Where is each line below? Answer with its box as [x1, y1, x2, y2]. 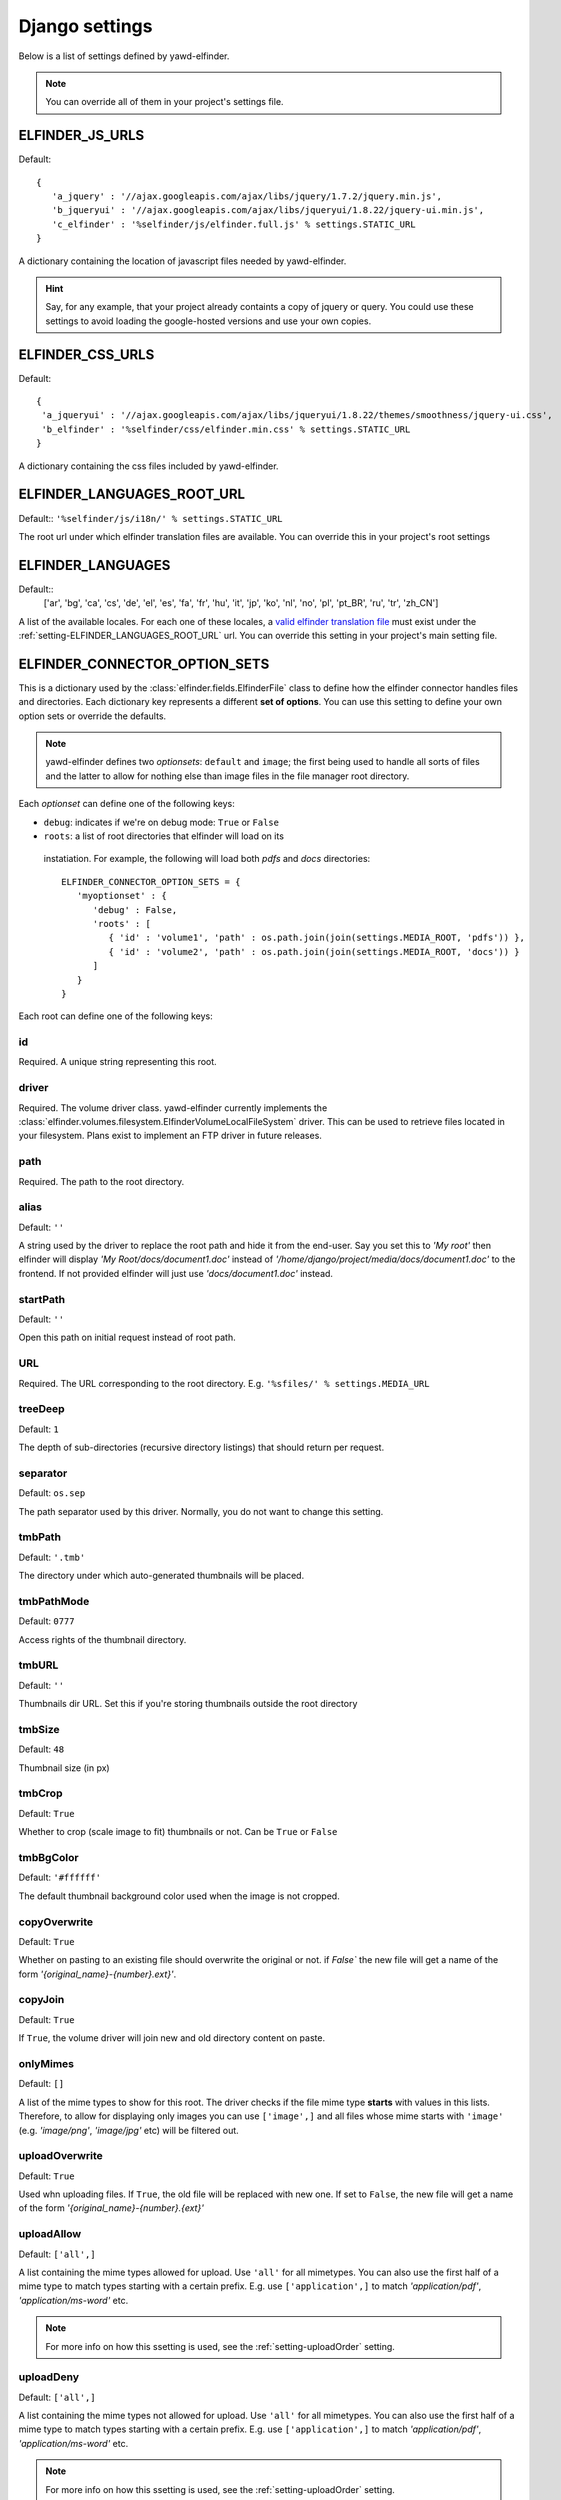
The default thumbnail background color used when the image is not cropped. [18, 1890, 340, 1902]
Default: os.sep [18, 1487, 86, 1499]
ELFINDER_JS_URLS [18, 127, 145, 144]
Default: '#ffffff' [18, 1871, 102, 1884]
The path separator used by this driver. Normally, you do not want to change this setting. [18, 1505, 384, 1517]
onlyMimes [18, 2056, 75, 2070]
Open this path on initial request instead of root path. [18, 1331, 237, 1344]
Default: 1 [18, 1423, 59, 1435]
